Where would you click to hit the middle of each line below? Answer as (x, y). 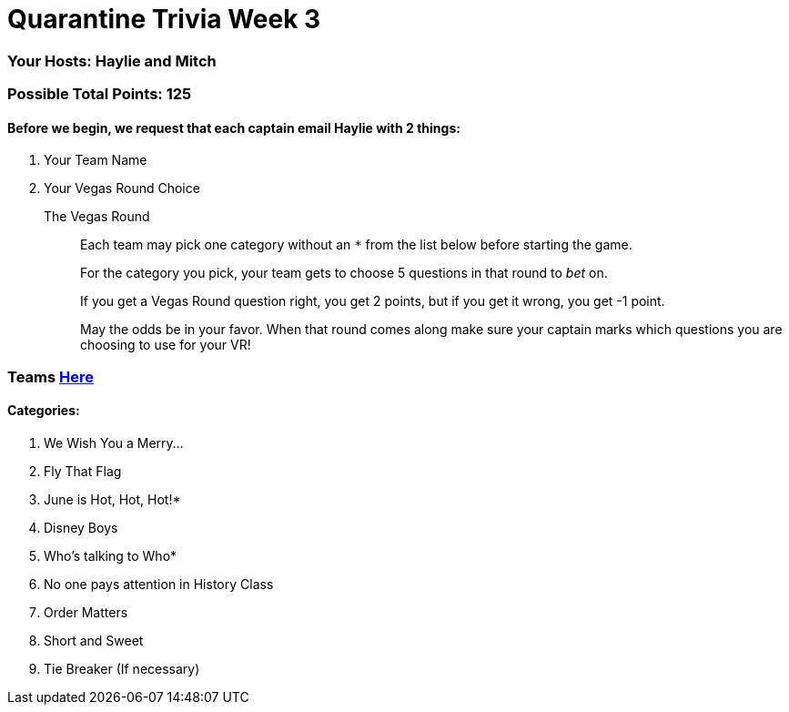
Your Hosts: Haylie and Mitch (112, 61)
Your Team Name (96, 160)
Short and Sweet (94, 640)
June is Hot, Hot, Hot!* (112, 499)
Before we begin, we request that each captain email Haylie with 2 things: (234, 127)
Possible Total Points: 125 (100, 94)
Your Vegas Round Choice (122, 188)
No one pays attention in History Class (159, 584)
